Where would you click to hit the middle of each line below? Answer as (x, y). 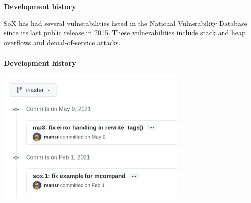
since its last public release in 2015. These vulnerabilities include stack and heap (125, 33)
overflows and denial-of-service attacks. (62, 42)
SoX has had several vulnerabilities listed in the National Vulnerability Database (125, 23)
